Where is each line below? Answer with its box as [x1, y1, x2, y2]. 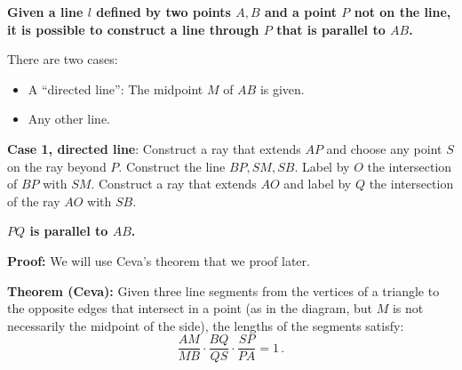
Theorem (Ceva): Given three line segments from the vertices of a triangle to [7, 281, 440, 300]
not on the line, [354, 3, 451, 20]
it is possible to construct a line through [7, 20, 259, 38]
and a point [265, 3, 337, 20]
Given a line [7, 3, 84, 20]
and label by [283, 174, 352, 193]
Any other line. [28, 109, 111, 128]
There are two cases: [7, 50, 118, 68]
